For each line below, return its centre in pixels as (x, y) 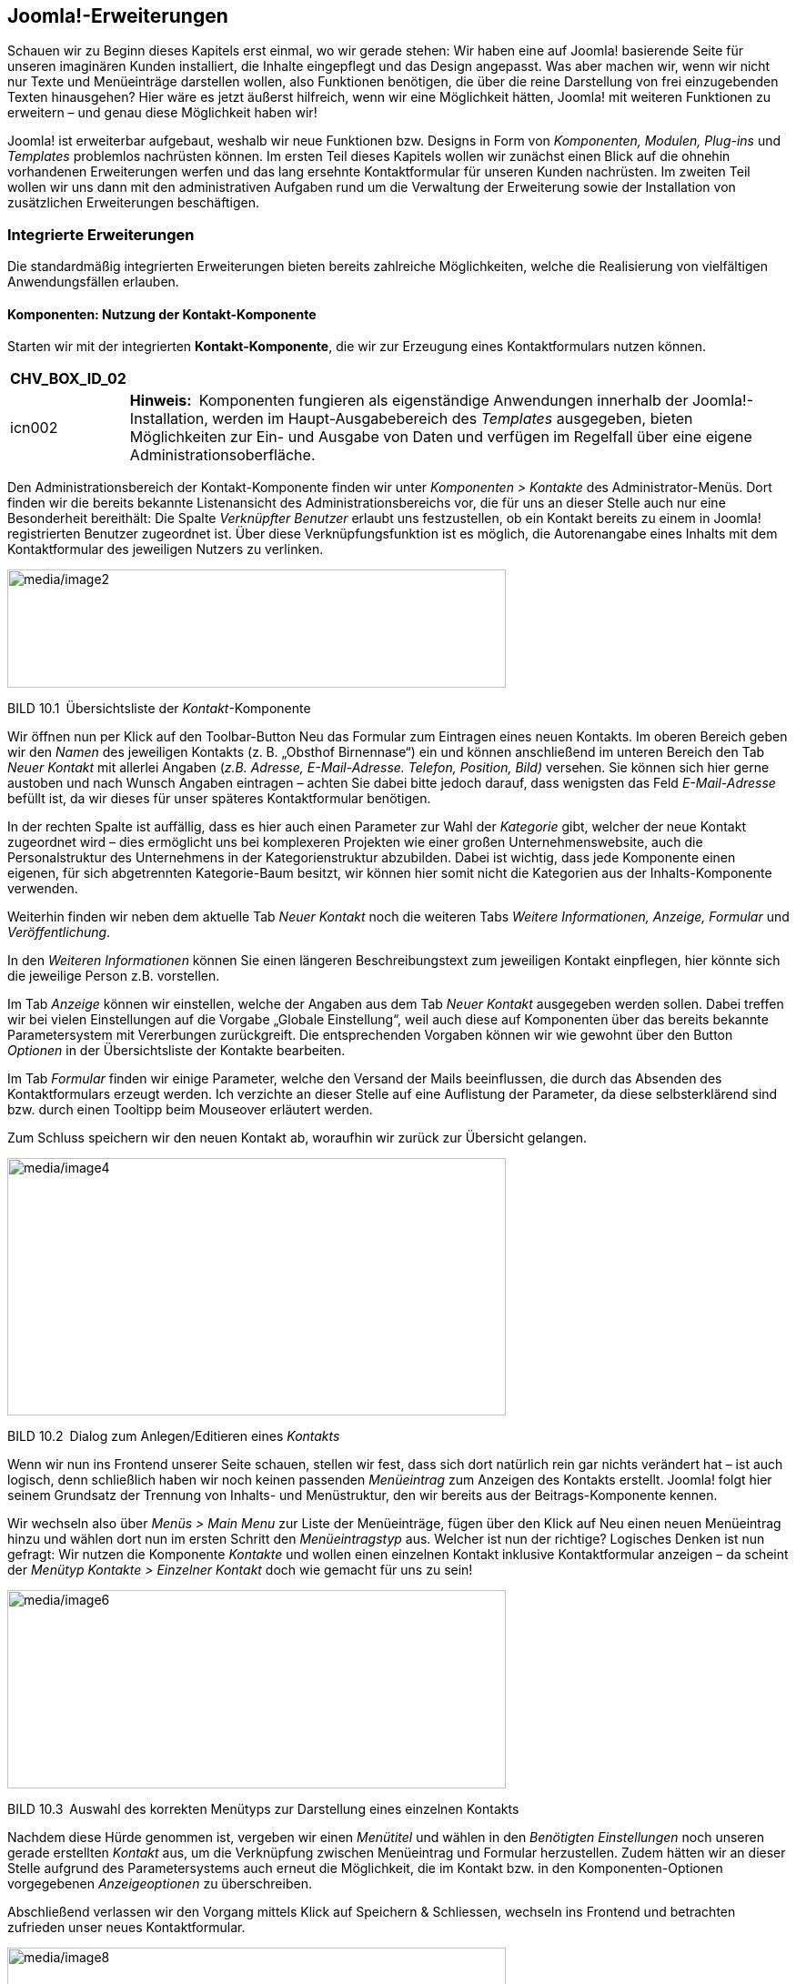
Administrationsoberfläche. (222, 455)
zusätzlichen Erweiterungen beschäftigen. (133, 203)
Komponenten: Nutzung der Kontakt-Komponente (162, 314)
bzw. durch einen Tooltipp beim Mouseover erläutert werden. (190, 1110)
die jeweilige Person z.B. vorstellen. (114, 976)
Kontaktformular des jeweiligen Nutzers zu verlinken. (166, 549)
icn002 (34, 428)
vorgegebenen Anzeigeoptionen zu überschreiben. (160, 1884)
